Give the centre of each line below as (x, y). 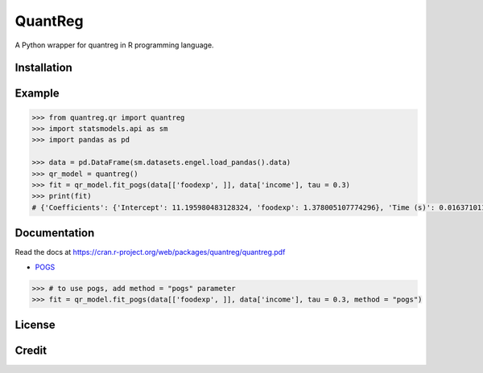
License (35, 325)
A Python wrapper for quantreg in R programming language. (114, 45)
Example (37, 94)
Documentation (55, 233)
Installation (43, 68)
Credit (31, 351)
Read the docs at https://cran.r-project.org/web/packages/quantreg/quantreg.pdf (150, 252)
